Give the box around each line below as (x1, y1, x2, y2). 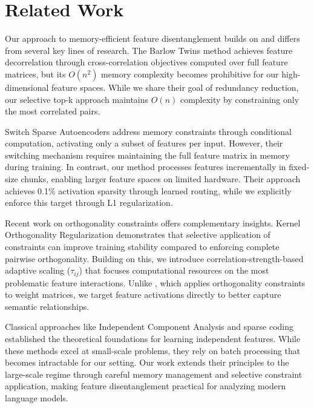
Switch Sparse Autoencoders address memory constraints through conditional (5, 125, 292, 137)
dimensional (5, 81, 49, 93)
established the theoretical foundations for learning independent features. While (5, 332, 301, 345)
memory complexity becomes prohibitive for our (101, 67, 279, 80)
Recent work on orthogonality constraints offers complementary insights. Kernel (5, 216, 301, 229)
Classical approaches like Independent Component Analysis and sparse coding (5, 320, 294, 333)
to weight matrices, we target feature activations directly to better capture (5, 288, 281, 301)
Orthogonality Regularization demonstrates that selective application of (5, 228, 270, 241)
